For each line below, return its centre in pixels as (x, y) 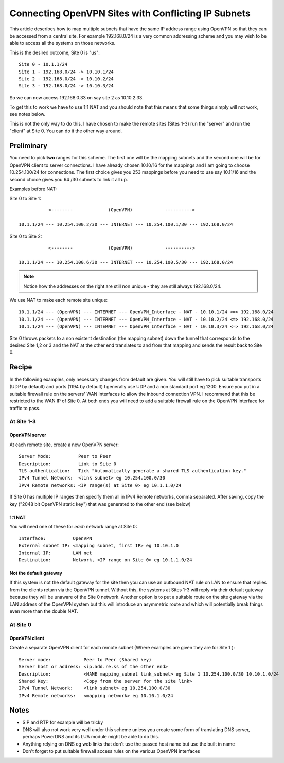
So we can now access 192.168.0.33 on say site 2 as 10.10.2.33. (76, 97)
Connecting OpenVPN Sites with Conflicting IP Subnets (130, 13)
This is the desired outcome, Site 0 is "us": (55, 52)
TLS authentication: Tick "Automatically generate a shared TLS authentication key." (133, 471)
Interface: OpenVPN (55, 538)
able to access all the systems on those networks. (63, 43)
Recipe (21, 367)
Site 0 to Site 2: (26, 236)
